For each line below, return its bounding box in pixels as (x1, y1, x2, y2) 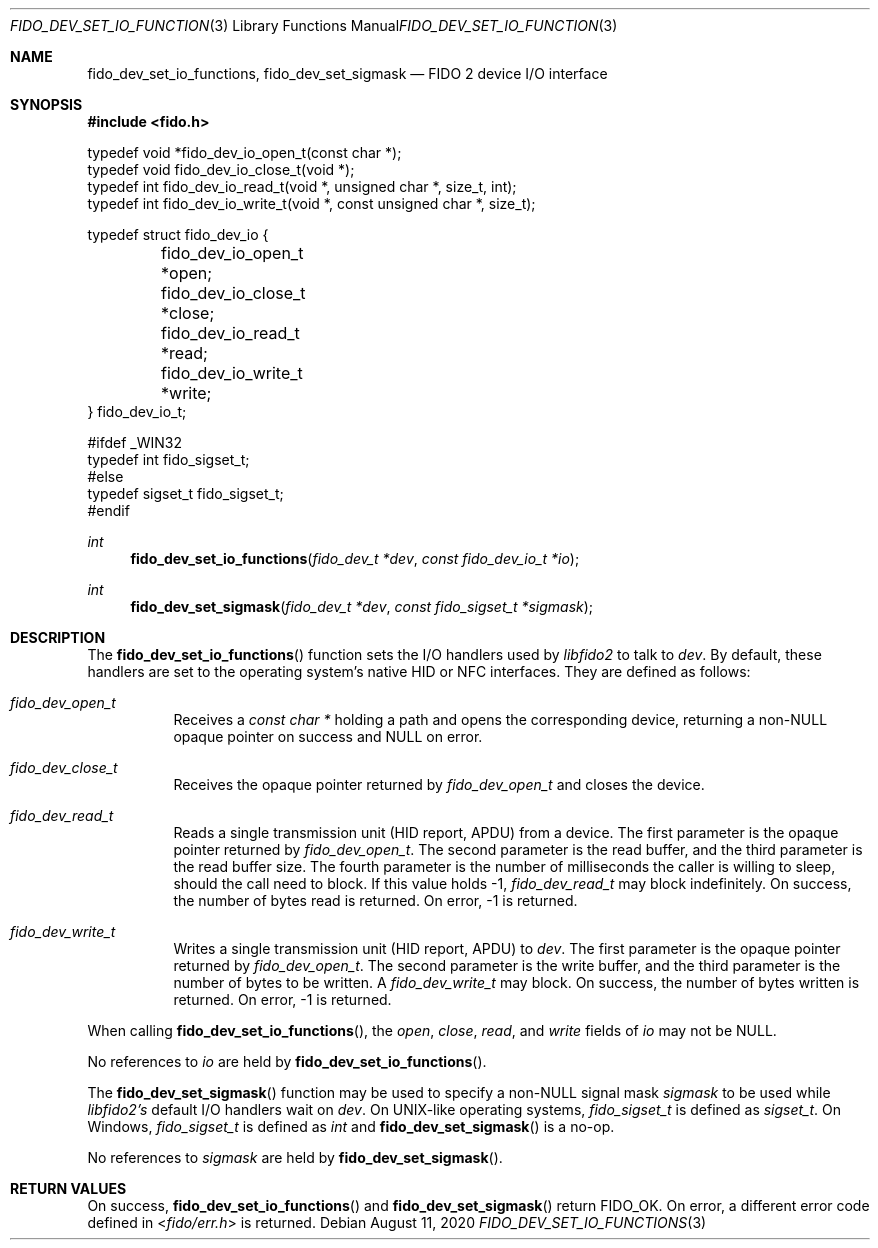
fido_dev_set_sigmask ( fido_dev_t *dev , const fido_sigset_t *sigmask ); (130, 598, 594, 615)
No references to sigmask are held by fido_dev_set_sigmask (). (87, 1149, 503, 1166)
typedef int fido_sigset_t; (87, 451, 250, 468)
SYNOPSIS (10, 96, 83, 113)
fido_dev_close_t (10, 759, 118, 776)
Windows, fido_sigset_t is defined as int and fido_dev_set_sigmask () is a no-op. (87, 1118, 615, 1135)
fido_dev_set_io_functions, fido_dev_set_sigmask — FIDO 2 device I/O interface (87, 65, 608, 82)
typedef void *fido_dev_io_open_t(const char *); (87, 144, 402, 161)
